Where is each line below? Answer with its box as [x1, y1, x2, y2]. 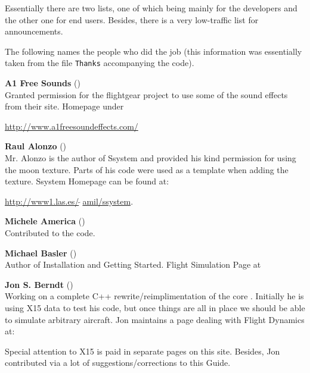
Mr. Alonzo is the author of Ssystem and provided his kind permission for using [5, 152, 296, 164]
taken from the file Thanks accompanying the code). [5, 57, 194, 69]
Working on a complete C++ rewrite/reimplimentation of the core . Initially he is [5, 290, 304, 302]
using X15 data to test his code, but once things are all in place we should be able [5, 301, 305, 314]
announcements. [5, 25, 63, 37]
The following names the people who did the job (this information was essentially [5, 45, 302, 57]
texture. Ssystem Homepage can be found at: [5, 175, 169, 187]
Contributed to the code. [5, 226, 95, 239]
